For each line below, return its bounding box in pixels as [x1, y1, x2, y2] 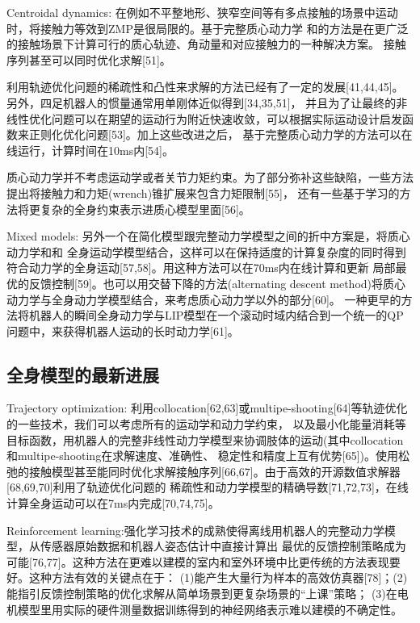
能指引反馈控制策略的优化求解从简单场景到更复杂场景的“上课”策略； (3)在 [6, 585, 397, 602]
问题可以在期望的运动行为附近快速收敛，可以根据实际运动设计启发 [51, 110, 402, 127]
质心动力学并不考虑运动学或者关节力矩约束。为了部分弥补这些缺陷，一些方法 [6, 169, 414, 186]
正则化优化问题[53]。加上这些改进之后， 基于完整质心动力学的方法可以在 [28, 126, 413, 143]
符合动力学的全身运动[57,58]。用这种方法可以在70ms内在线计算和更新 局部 [6, 259, 396, 276]
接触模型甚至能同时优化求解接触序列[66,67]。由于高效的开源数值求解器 [28, 462, 401, 479]
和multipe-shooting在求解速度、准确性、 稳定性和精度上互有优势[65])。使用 [6, 447, 399, 464]
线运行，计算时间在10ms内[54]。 [6, 141, 174, 158]
